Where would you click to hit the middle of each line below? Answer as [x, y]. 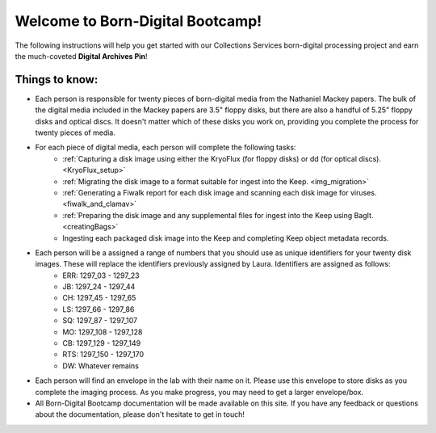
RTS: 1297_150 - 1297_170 [103, 355]
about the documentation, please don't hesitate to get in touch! [140, 414]
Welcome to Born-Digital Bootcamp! [138, 21]
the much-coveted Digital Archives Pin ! [82, 56]
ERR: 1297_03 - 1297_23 [101, 275]
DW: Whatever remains [101, 366]
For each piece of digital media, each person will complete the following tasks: [166, 147]
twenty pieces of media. [75, 132]
